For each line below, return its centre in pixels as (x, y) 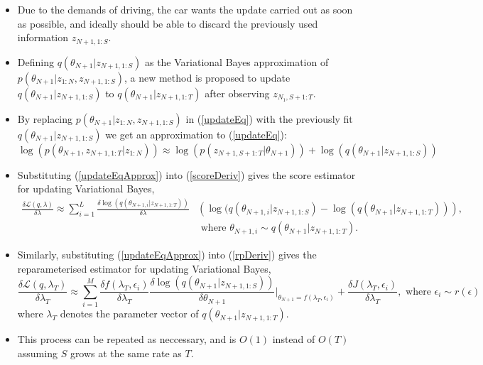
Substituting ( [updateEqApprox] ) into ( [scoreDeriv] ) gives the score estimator (186, 174)
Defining (36, 61)
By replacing (45, 118)
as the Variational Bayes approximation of (237, 61)
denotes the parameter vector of (129, 314)
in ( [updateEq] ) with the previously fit (269, 118)
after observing (237, 93)
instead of (294, 339)
